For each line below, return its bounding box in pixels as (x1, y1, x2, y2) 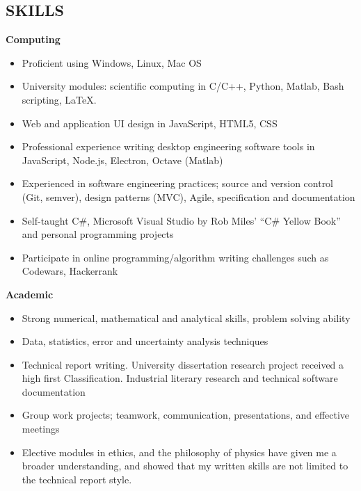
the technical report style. (22, 472, 132, 486)
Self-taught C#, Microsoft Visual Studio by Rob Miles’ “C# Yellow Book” (22, 213, 341, 227)
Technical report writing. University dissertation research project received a (22, 357, 344, 371)
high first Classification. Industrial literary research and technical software (22, 371, 338, 385)
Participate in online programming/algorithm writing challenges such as (22, 250, 329, 264)
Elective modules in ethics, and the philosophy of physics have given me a (22, 444, 337, 459)
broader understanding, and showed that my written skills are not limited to (22, 458, 348, 473)
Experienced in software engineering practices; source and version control (22, 176, 334, 191)
